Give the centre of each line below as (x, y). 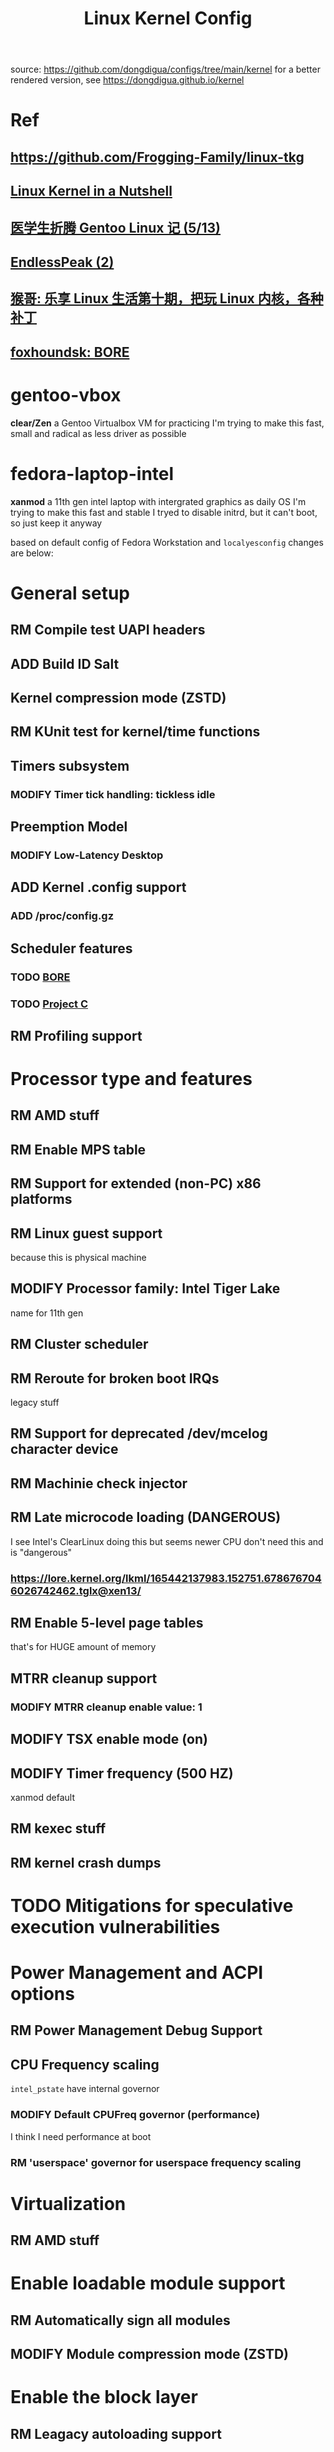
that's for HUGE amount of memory (83, 1647)
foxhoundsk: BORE (70, 352)
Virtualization (68, 2203)
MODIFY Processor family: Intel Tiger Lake (145, 1288)
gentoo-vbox (66, 394)
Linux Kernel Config (168, 18)
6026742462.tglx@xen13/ (76, 1590)
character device (64, 1449)
